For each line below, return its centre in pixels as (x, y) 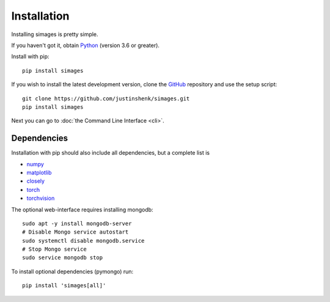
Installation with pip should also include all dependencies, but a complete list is (111, 153)
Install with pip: (30, 57)
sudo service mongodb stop (63, 258)
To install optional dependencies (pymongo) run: (72, 271)
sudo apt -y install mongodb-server (77, 223)
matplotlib (39, 172)
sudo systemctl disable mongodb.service (83, 241)
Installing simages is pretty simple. (55, 34)
